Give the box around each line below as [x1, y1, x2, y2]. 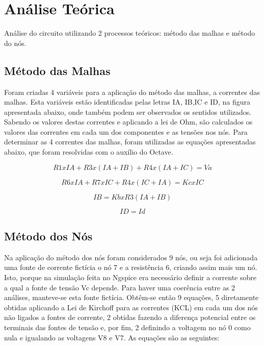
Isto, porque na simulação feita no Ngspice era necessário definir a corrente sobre [4, 272, 256, 283]
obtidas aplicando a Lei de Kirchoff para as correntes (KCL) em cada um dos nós [4, 302, 258, 312]
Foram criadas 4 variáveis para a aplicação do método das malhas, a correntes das [4, 86, 260, 97]
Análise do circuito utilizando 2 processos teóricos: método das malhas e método [4, 28, 255, 38]
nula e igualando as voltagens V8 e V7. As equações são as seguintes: [4, 332, 220, 342]
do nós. [4, 37, 27, 48]
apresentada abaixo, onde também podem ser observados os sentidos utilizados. [4, 106, 252, 117]
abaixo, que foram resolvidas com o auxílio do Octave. [4, 146, 173, 157]
